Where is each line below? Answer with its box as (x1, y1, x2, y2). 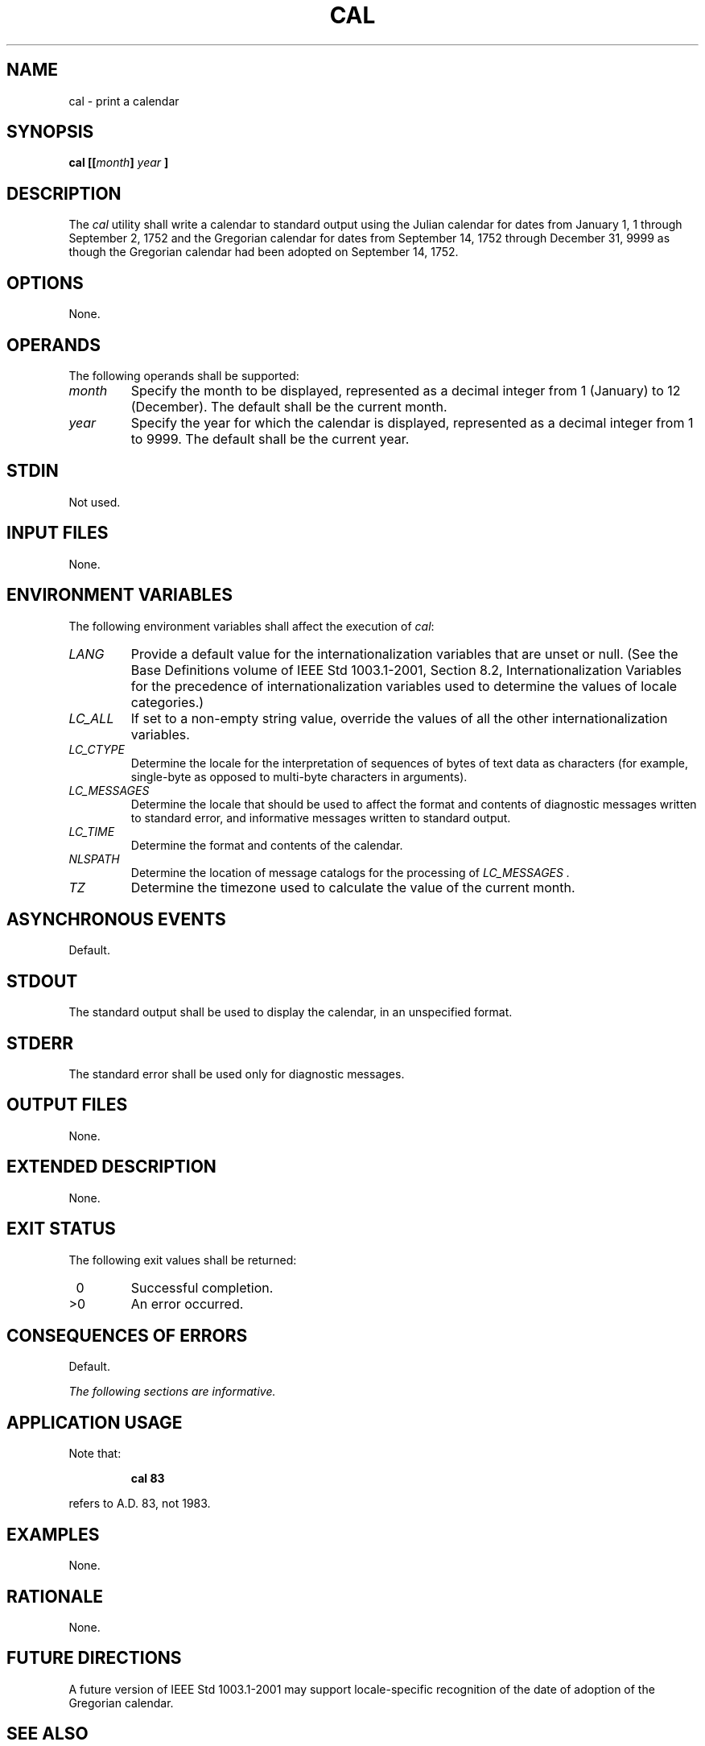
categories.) (130, 693, 204, 710)
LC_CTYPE (68, 742, 125, 756)
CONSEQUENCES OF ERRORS (6, 1325, 248, 1346)
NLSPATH (68, 851, 120, 866)
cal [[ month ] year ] (68, 155, 169, 170)
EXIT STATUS (6, 1218, 116, 1239)
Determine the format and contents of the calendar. (130, 838, 403, 852)
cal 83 (130, 1471, 165, 1486)
